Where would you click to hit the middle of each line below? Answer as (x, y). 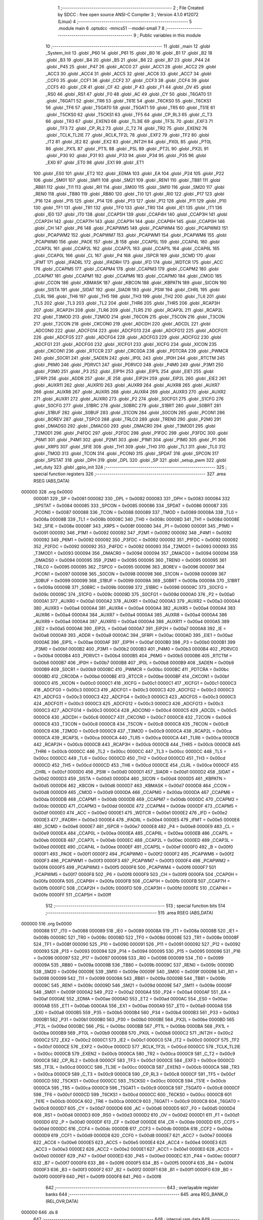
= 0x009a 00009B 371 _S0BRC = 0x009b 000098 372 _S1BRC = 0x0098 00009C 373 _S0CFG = (131, 588)
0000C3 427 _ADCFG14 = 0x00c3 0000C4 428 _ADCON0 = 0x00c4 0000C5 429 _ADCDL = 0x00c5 (135, 711)
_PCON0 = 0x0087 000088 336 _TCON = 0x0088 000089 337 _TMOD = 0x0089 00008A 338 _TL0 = (136, 512)
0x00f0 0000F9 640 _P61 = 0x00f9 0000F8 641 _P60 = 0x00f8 (97, 1177)
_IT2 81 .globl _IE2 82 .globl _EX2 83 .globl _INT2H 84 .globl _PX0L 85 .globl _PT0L (129, 142)
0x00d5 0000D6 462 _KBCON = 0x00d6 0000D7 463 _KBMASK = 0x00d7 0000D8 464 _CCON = (132, 785)
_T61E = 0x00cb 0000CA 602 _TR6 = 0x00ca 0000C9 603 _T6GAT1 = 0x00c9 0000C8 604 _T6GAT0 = (137, 1101)
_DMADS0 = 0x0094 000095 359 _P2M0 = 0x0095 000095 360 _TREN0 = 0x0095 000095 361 (130, 560)
